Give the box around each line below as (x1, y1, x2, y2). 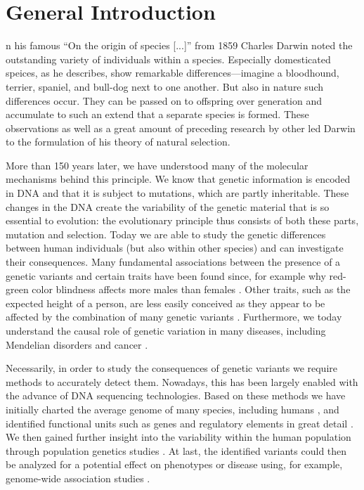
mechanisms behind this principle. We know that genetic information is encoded (6, 172, 351, 186)
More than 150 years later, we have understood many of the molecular (6, 157, 308, 172)
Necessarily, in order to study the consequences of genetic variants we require (6, 361, 337, 375)
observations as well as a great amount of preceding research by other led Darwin (6, 120, 356, 135)
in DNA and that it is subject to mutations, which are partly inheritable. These (6, 186, 349, 200)
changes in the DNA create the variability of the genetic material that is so (6, 199, 330, 214)
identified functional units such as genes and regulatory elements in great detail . (6, 415, 353, 430)
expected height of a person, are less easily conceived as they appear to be (6, 295, 325, 310)
